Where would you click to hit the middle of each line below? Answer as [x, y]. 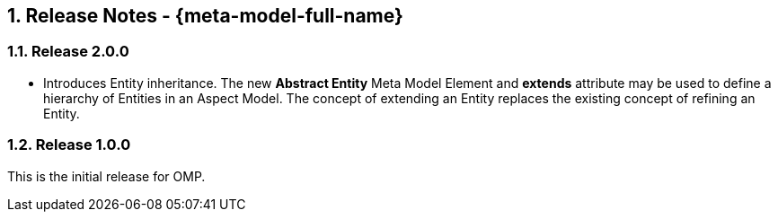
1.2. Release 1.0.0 [69, 145]
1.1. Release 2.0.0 [68, 52]
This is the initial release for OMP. [106, 176]
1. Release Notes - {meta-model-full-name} [205, 16]
